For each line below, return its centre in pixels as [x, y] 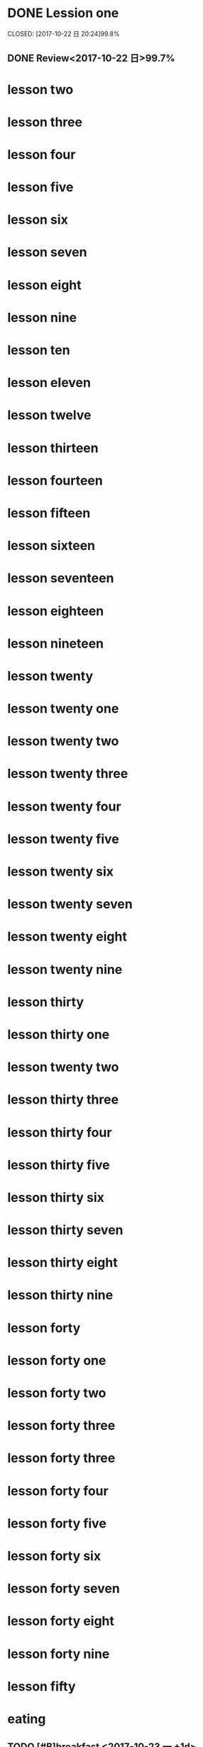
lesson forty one [57, 1360]
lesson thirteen [53, 448]
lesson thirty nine [60, 1295]
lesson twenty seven [70, 904]
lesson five [40, 187]
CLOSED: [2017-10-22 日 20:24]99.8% [64, 33]
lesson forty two [57, 1393]
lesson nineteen [56, 643]
